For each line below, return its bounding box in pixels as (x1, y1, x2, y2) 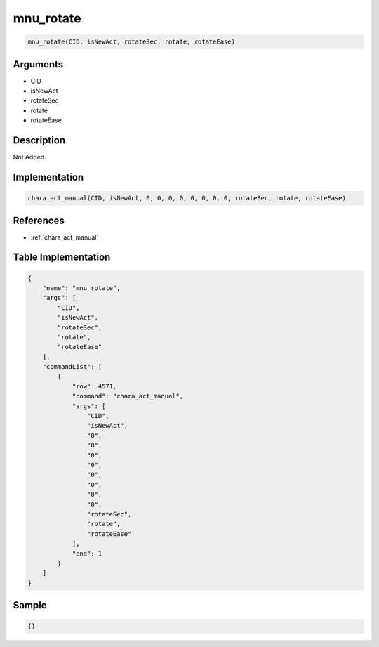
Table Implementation (13, 251, 111, 263)
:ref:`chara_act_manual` (30, 233, 99, 242)
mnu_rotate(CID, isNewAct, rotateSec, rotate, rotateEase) (27, 38, 235, 46)
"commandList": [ (42, 362, 102, 371)
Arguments (13, 58, 64, 70)
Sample (13, 599, 47, 611)
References (13, 214, 65, 226)
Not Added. (13, 153, 47, 162)
